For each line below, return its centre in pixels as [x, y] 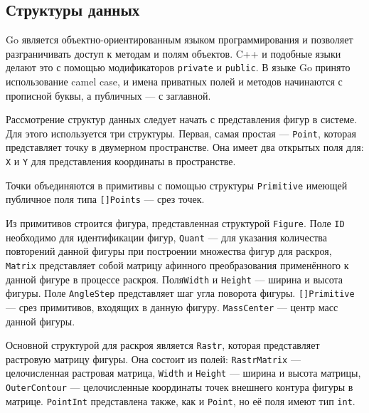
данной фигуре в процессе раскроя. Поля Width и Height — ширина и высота [175, 279]
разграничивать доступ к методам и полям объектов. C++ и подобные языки [173, 53]
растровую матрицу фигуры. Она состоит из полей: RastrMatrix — [153, 359]
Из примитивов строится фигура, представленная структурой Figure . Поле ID [175, 223]
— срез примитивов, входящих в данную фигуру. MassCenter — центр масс [172, 307]
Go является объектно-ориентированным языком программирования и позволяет [180, 40]
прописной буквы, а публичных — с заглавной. [108, 95]
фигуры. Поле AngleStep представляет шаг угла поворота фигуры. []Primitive [180, 293]
